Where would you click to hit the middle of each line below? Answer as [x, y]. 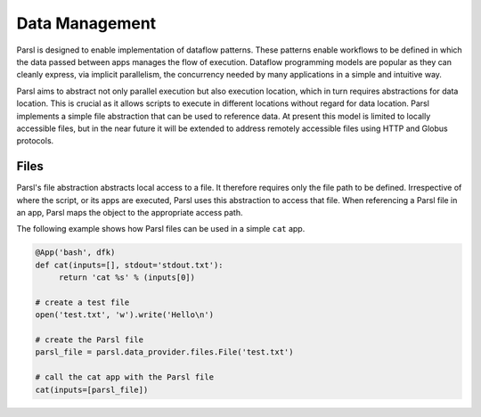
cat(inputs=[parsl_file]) [92, 389]
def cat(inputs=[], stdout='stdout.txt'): [129, 265]
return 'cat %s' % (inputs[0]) [127, 278]
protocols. [35, 141]
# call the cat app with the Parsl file [124, 377]
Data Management [86, 23]
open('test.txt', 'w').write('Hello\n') [124, 315]
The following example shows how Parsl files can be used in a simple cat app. [161, 229]
